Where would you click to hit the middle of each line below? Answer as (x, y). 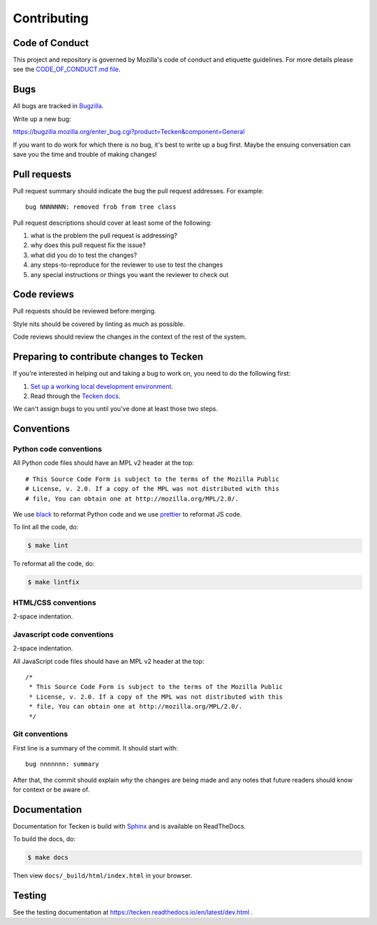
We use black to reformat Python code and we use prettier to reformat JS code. (127, 515)
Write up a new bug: (42, 119)
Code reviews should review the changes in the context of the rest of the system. (130, 337)
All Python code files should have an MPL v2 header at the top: (104, 463)
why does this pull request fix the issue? (88, 245)
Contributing (51, 18)
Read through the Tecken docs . (76, 396)
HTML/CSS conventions (55, 602)
